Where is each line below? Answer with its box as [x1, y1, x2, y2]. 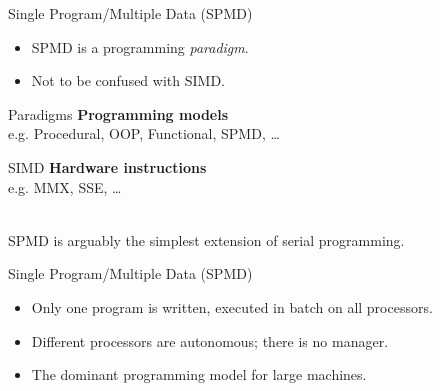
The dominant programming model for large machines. [31, 364, 367, 385]
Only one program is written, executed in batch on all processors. [31, 296, 433, 317]
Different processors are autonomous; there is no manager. [31, 330, 389, 351]
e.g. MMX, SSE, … [8, 176, 122, 197]
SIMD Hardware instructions [8, 156, 207, 177]
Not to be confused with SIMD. [31, 70, 225, 91]
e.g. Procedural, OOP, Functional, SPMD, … [8, 123, 280, 144]
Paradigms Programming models [8, 103, 229, 124]
